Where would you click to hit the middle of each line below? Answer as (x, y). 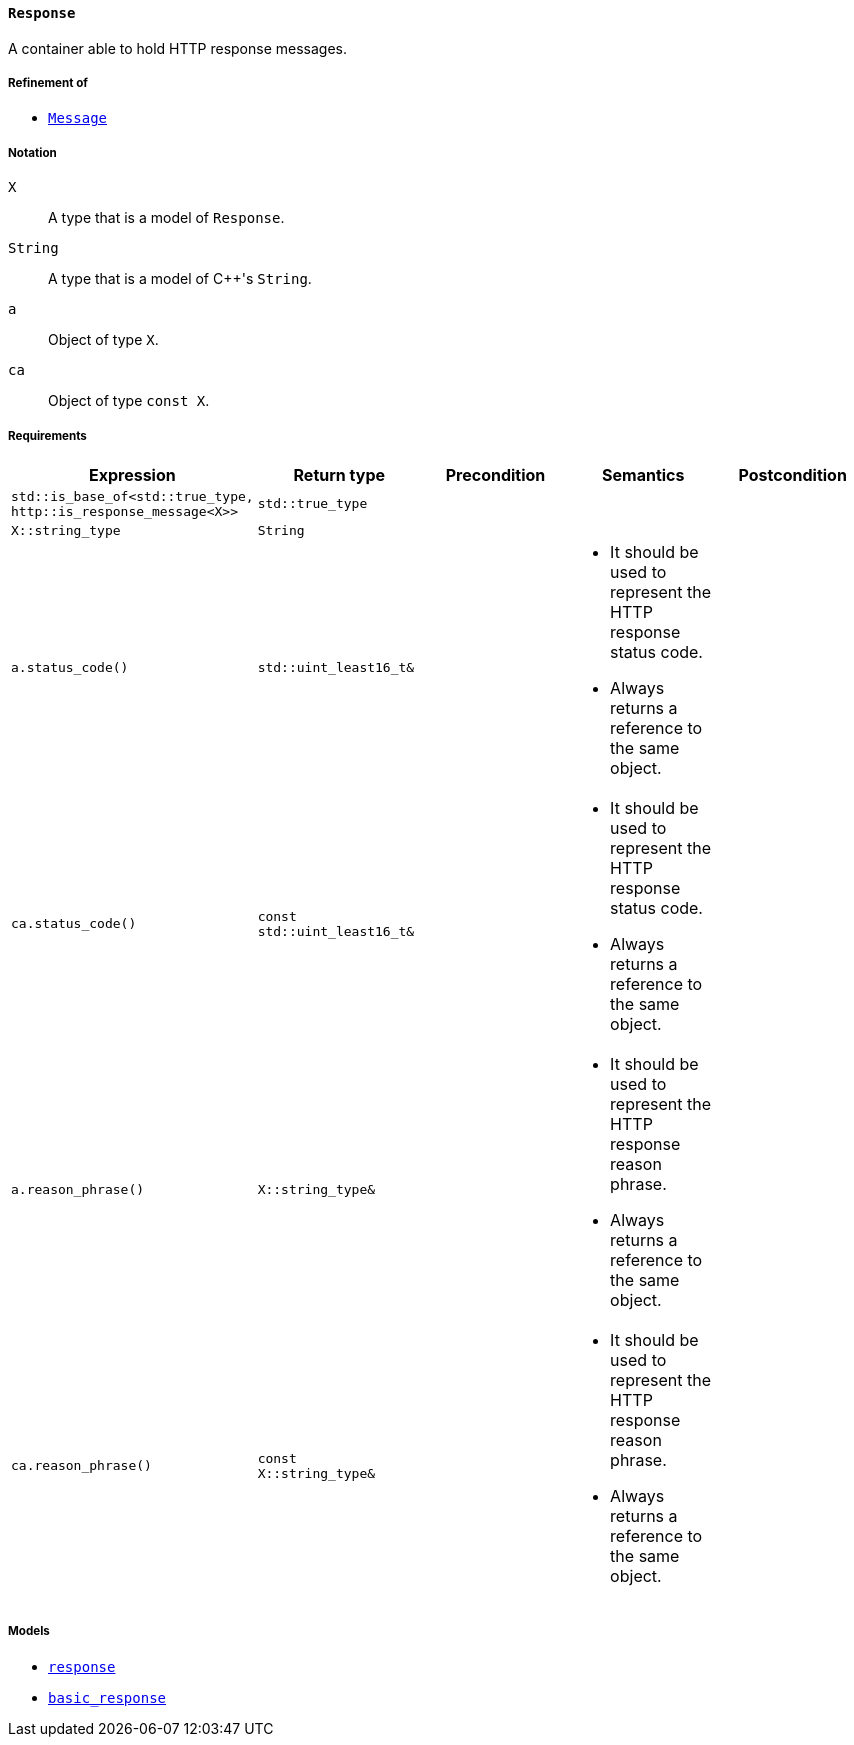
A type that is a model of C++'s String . (180, 279)
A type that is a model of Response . (166, 218)
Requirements (47, 435)
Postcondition (792, 474)
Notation (32, 152)
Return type (339, 474)
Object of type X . (103, 340)
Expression (132, 474)
